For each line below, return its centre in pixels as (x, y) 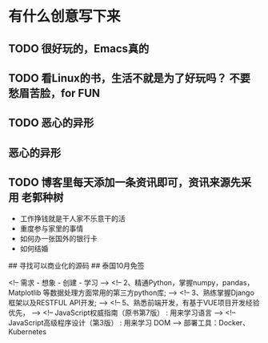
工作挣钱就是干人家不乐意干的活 (72, 218)
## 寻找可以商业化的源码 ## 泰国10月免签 (76, 265)
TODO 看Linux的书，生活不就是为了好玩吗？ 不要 (129, 78)
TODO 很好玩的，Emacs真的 (79, 48)
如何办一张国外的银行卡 (58, 238)
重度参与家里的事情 (52, 228)
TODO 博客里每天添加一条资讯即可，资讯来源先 (125, 182)
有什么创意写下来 (65, 16)
